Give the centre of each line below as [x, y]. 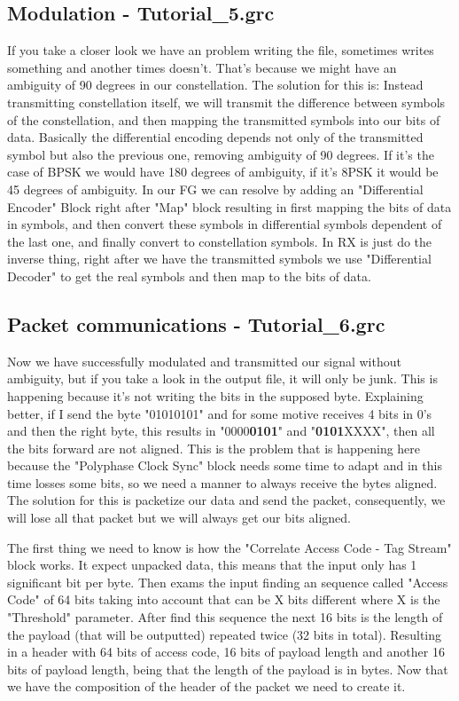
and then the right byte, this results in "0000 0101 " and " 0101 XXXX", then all [221, 431]
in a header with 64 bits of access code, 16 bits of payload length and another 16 [226, 652]
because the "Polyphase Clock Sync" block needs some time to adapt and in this [225, 465]
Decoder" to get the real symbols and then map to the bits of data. [189, 276]
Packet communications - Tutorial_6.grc [196, 323]
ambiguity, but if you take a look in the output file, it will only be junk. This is [222, 378]
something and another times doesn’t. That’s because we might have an [202, 67]
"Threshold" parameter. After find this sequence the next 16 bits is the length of [225, 617]
